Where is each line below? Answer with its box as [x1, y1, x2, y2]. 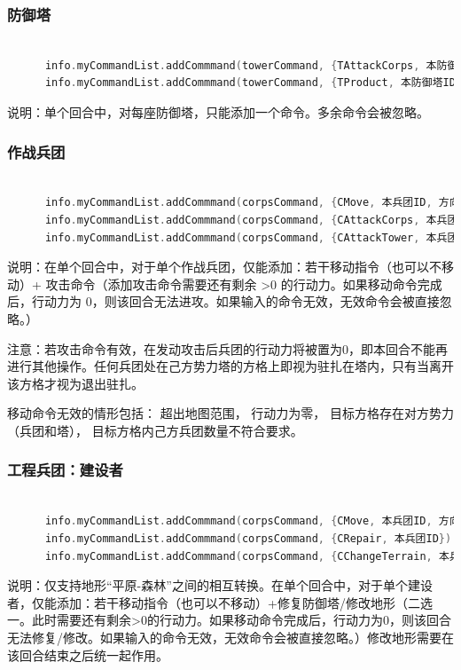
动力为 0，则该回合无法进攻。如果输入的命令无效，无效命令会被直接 [43, 292, 440, 311]
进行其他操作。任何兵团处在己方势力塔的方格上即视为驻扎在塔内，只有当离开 [7, 357, 454, 375]
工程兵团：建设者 [7, 459, 123, 481]
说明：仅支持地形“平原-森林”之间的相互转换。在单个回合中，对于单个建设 [7, 576, 433, 595]
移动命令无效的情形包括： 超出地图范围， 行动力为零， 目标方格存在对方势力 [7, 404, 454, 422]
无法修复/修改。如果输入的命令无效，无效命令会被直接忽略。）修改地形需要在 [7, 627, 454, 646]
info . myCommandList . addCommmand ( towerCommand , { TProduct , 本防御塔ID [44, 76, 456, 90]
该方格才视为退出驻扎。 [7, 374, 144, 392]
